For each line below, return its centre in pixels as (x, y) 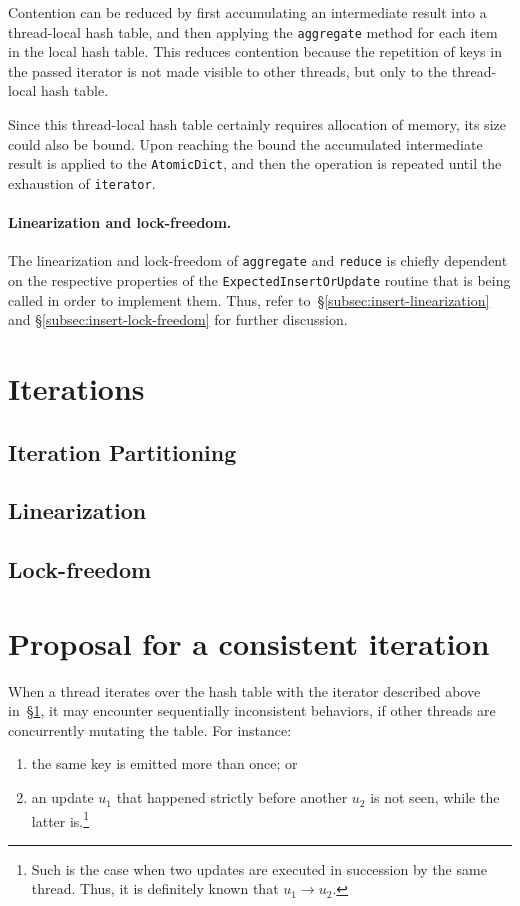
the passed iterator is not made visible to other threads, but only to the (228, 70)
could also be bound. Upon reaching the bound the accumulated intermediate (245, 143)
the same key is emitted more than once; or (164, 763)
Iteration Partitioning (122, 451)
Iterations (76, 388)
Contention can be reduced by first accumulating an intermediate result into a (247, 12)
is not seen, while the (435, 797)
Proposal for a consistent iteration (249, 642)
